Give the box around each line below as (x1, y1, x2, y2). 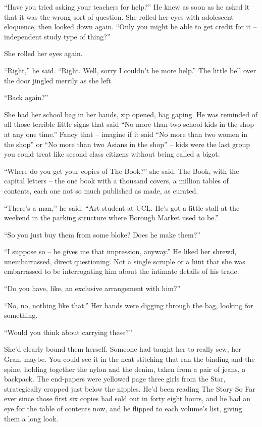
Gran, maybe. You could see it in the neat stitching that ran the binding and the (4, 354, 255, 364)
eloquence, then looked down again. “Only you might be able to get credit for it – (4, 21, 257, 32)
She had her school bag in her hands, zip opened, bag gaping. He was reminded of (4, 109, 258, 119)
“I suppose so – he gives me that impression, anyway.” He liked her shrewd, (4, 246, 237, 257)
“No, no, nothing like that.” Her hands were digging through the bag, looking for (4, 300, 253, 310)
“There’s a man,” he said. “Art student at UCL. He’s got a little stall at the (4, 202, 240, 213)
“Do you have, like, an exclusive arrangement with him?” (4, 283, 181, 294)
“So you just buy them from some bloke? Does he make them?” (4, 229, 200, 240)
